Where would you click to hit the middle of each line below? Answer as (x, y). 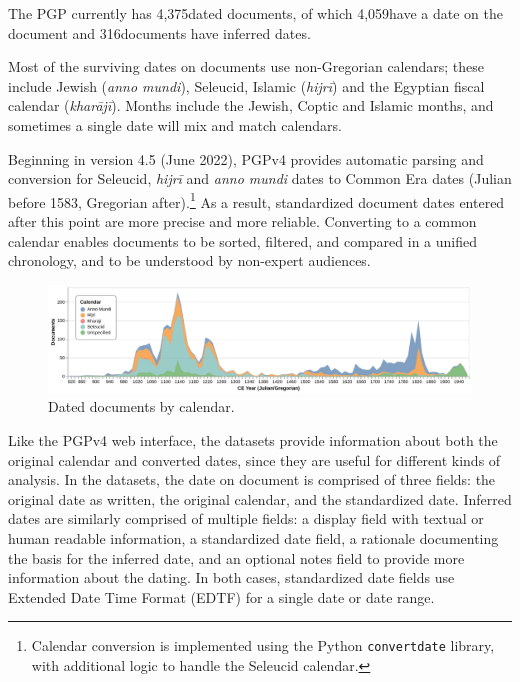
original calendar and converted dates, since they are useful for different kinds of (254, 459)
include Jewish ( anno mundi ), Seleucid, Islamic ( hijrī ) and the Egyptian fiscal (246, 85)
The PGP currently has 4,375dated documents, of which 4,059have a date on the (255, 13)
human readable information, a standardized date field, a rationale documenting (253, 538)
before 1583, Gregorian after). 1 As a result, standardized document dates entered (256, 200)
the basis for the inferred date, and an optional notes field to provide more (236, 557)
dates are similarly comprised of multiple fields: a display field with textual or (246, 518)
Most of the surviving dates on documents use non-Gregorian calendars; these (246, 66)
